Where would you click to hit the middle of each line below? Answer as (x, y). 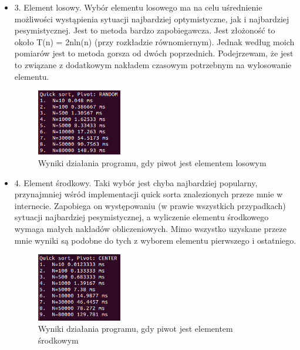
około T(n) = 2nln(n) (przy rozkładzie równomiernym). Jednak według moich (154, 41)
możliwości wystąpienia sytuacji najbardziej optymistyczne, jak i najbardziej (152, 18)
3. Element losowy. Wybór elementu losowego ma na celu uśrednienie (138, 7)
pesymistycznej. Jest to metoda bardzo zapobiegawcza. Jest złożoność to (145, 30)
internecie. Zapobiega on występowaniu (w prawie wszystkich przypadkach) (150, 205)
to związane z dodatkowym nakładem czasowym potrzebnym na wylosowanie (153, 64)
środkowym (58, 340)
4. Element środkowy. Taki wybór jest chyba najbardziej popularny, (136, 182)
